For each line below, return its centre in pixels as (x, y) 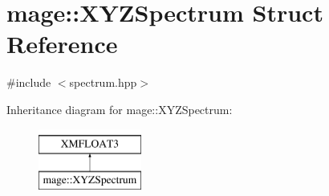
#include (29, 82)
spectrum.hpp (103, 82)
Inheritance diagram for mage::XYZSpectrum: (120, 109)
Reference (62, 44)
